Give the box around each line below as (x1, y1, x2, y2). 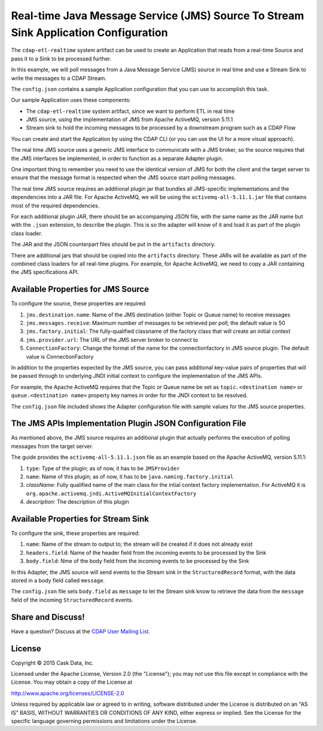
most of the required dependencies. (11, 201, 100, 209)
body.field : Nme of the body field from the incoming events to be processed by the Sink (26, 558, 249, 565)
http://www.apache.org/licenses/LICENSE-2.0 (11, 690, 124, 697)
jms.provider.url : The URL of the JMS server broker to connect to (26, 336, 199, 343)
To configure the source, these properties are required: (11, 300, 147, 307)
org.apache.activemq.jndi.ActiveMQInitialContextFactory (26, 490, 197, 497)
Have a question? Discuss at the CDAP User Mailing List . (11, 627, 151, 635)
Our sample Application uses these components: (11, 97, 131, 104)
